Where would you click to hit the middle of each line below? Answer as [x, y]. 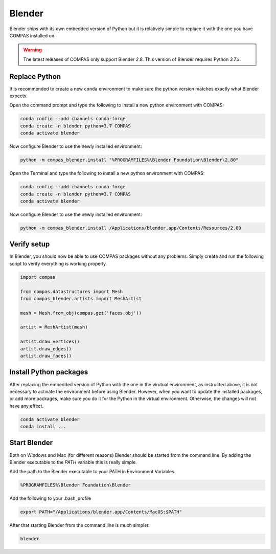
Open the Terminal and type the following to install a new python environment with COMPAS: [107, 173]
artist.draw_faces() [46, 356]
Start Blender [31, 443]
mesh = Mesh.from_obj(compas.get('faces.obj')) [81, 313]
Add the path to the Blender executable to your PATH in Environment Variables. [93, 472]
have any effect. [26, 406]
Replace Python [35, 76]
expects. [19, 96]
